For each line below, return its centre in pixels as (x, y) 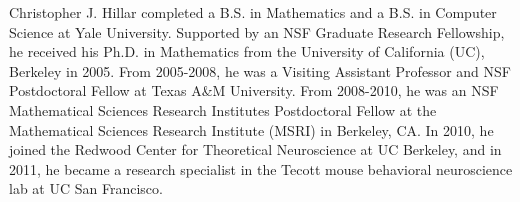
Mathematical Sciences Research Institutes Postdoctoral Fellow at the (223, 109)
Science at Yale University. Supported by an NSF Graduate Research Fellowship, (257, 31)
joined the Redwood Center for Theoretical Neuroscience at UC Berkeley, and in (255, 149)
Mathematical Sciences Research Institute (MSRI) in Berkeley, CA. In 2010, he (251, 129)
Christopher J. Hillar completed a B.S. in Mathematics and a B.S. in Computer (253, 12)
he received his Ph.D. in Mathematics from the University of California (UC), (247, 51)
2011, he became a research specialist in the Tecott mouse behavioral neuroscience (261, 168)
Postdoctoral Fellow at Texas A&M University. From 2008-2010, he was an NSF (254, 90)
